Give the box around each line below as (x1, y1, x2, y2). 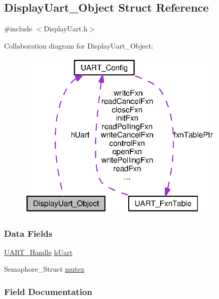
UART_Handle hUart (4, 246, 72, 257)
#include (4, 23, 32, 34)
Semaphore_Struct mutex (4, 264, 85, 274)
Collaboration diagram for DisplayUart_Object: (4, 40, 154, 51)
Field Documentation (4, 285, 92, 297)
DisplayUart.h (44, 23, 88, 34)
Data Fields (4, 227, 53, 239)
